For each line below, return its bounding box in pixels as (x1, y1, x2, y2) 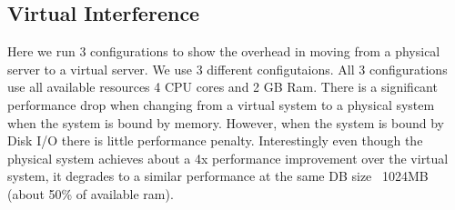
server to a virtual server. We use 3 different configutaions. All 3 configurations (7, 59, 448, 78)
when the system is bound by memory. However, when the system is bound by (7, 113, 445, 132)
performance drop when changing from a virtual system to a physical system (7, 95, 435, 114)
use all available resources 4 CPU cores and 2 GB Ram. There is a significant (7, 77, 438, 96)
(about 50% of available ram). (7, 184, 174, 203)
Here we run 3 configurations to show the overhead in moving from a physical (7, 42, 440, 61)
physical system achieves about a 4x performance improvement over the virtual (7, 148, 449, 167)
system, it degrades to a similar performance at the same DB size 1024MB (7, 166, 429, 185)
